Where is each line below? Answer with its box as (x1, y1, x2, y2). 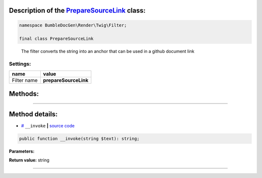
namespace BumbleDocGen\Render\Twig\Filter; (19, 22, 127, 28)
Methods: (9, 89, 39, 98)
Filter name (12, 77, 38, 84)
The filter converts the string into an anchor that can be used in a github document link (21, 49, 195, 54)
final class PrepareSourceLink (19, 36, 94, 41)
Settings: (9, 61, 31, 68)
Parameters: (9, 148, 35, 154)
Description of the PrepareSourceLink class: (9, 6, 146, 15)
